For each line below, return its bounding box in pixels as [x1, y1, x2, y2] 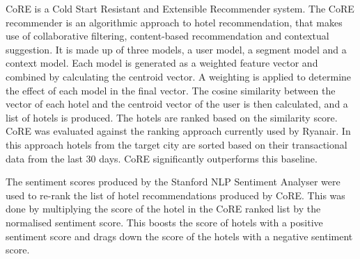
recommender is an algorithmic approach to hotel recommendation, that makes [6, 15, 343, 29]
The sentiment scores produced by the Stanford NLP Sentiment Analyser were [6, 174, 341, 189]
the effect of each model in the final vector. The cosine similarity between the [6, 83, 336, 97]
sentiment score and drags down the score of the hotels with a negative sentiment [6, 228, 353, 243]
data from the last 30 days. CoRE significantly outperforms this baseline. [6, 151, 318, 165]
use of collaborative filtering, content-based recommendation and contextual [6, 28, 329, 43]
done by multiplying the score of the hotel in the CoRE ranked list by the [6, 201, 321, 216]
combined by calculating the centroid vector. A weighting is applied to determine [6, 69, 352, 83]
